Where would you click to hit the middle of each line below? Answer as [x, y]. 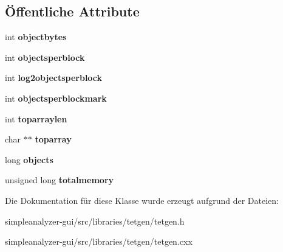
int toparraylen [36, 118]
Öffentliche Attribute [72, 11]
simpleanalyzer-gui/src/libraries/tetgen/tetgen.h [95, 221]
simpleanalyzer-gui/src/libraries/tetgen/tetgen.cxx [99, 241]
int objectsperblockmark [56, 98]
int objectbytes [36, 37]
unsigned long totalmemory [60, 180]
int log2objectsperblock [54, 78]
